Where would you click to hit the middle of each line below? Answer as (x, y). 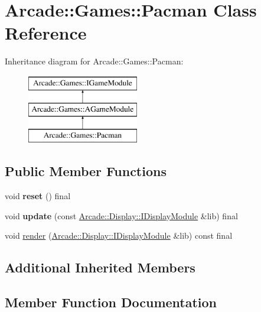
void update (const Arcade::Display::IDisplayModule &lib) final (121, 215)
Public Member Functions (86, 171)
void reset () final (38, 196)
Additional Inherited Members (100, 267)
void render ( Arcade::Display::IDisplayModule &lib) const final (119, 235)
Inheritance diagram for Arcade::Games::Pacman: (94, 61)
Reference (46, 33)
